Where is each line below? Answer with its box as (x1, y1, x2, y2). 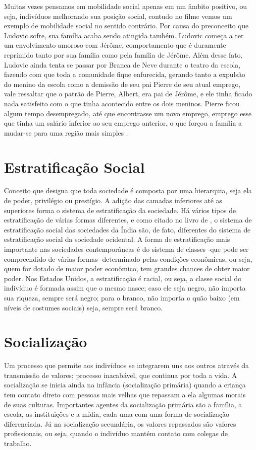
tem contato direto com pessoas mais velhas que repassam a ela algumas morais (4, 389, 246, 400)
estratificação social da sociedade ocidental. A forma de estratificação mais (4, 234, 230, 244)
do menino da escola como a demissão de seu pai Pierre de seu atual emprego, (4, 78, 241, 89)
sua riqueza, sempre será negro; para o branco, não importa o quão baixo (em (4, 292, 240, 302)
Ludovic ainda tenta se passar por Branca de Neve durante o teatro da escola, (4, 59, 241, 70)
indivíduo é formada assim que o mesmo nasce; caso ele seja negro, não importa (4, 283, 246, 293)
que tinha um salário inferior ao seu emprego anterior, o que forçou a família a (4, 118, 242, 128)
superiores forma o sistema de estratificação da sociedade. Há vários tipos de (4, 205, 236, 215)
